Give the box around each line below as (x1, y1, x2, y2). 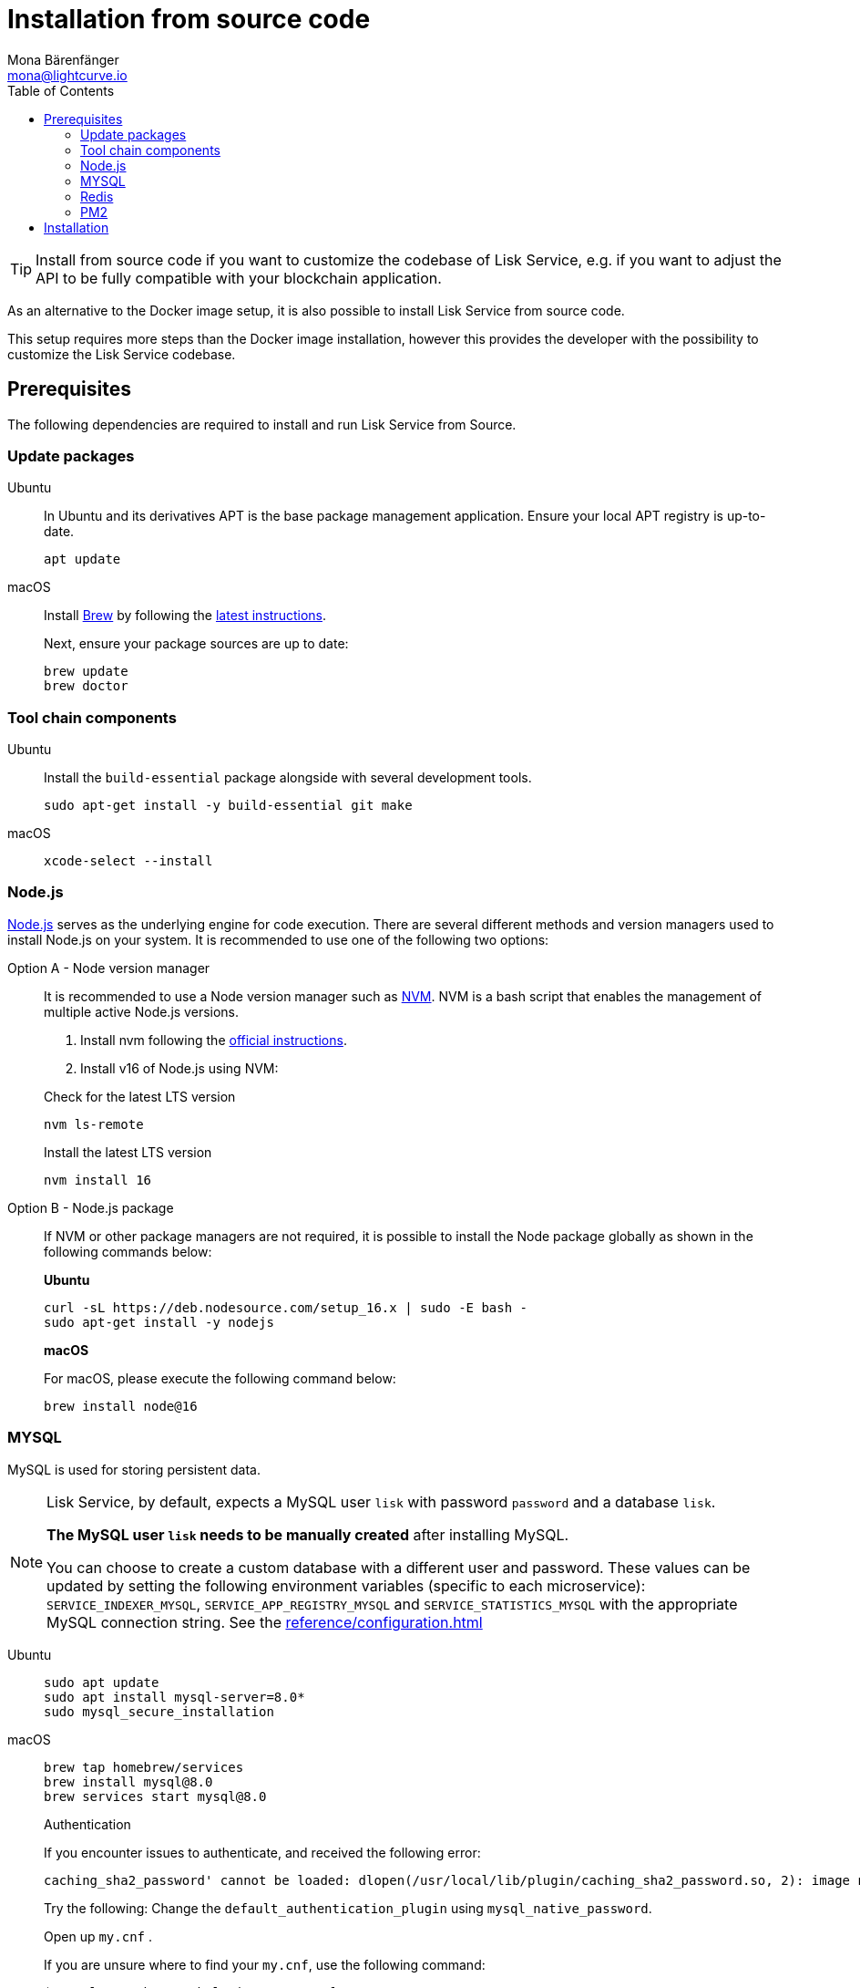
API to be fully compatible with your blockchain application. (36, 268, 442, 287)
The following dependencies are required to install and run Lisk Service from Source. (7, 416, 517, 432)
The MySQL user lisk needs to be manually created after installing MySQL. (46, 1525, 569, 1544)
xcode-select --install (44, 854, 213, 869)
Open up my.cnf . (44, 1928, 152, 1944)
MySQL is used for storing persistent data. (7, 1461, 261, 1477)
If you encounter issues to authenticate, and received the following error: (44, 1844, 481, 1860)
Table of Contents (7, 82, 115, 98)
